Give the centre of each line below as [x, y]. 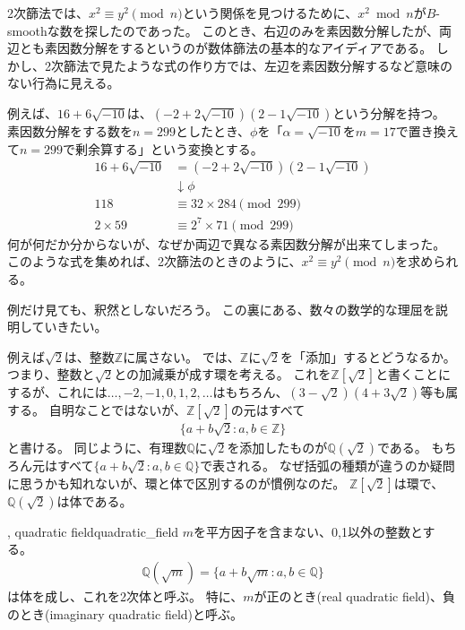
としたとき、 [213, 130]
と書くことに [413, 374]
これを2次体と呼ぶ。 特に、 [163, 595]
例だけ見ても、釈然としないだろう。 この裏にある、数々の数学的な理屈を [221, 309]
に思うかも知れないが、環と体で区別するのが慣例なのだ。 [177, 483]
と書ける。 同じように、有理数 [97, 448]
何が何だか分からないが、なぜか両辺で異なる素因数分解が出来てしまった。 [227, 243]
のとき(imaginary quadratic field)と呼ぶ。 [125, 613]
